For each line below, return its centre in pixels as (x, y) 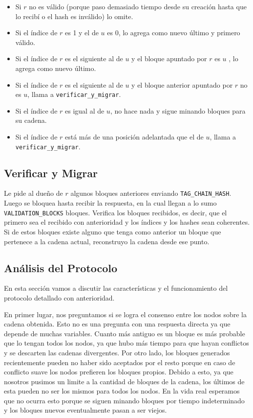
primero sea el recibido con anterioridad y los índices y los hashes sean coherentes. (127, 222)
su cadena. (31, 120)
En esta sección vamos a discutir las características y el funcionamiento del (116, 288)
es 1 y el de (82, 33)
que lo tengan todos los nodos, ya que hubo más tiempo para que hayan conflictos (126, 343)
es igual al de (85, 110)
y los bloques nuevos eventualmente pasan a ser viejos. (85, 410)
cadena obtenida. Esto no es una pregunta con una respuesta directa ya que (117, 324)
